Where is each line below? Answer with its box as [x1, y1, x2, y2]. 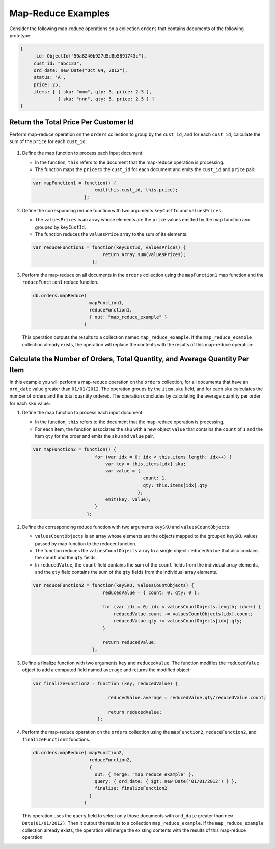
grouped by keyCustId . [35, 224, 86, 230]
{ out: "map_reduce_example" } [89, 314, 168, 320]
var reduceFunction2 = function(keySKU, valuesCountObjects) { [33, 583, 195, 588]
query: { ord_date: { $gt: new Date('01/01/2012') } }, [94, 778, 237, 784]
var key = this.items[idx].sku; [105, 461, 186, 467]
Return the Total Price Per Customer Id [9, 118, 134, 127]
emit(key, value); [105, 497, 151, 502]
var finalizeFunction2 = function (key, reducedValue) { [33, 681, 178, 687]
